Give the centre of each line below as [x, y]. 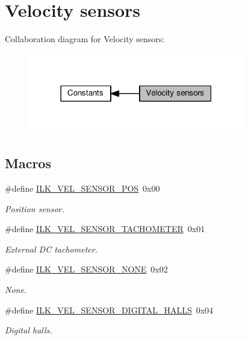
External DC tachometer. [51, 249]
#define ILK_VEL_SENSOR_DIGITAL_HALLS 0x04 [109, 310]
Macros [28, 163]
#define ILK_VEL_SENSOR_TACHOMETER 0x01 [105, 229]
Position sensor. [35, 208]
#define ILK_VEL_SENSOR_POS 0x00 [82, 188]
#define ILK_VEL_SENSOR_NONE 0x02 [86, 269]
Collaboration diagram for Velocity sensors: [85, 39]
